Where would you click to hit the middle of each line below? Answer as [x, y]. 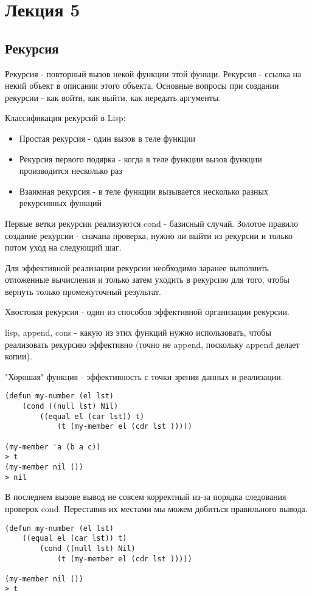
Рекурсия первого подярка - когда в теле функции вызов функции [140, 158]
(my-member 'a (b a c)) [53, 447]
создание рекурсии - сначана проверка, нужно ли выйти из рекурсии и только [149, 235]
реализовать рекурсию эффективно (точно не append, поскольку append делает [152, 344]
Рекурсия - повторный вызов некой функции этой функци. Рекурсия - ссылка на [153, 73]
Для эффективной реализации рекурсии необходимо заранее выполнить [137, 267]
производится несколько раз [71, 171]
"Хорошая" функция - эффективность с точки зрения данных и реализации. [144, 376]
